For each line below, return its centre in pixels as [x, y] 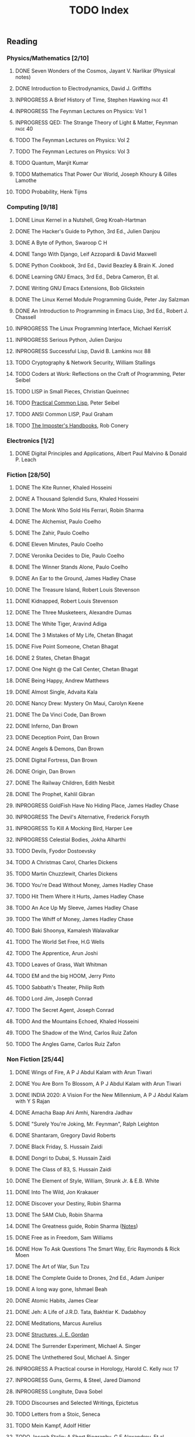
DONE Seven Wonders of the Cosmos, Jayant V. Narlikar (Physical [95, 71]
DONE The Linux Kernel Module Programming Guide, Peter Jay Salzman [102, 299]
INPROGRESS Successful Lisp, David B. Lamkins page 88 [83, 351]
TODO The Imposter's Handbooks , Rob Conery [72, 425]
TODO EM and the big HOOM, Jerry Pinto [65, 976]
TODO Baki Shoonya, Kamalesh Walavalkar [67, 930]
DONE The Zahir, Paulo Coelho [52, 533]
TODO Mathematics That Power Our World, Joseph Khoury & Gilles [96, 174]
